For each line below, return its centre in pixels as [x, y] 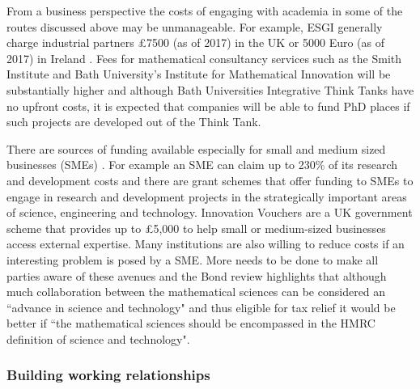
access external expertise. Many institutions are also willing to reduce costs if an [206, 244]
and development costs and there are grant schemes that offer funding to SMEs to [210, 180]
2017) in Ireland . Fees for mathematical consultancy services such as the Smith [204, 58]
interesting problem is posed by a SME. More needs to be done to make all [193, 259]
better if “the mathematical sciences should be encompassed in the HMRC [191, 323]
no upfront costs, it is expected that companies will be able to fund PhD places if [208, 106]
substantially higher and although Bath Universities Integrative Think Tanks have [210, 89]
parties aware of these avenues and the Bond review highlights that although [197, 275]
